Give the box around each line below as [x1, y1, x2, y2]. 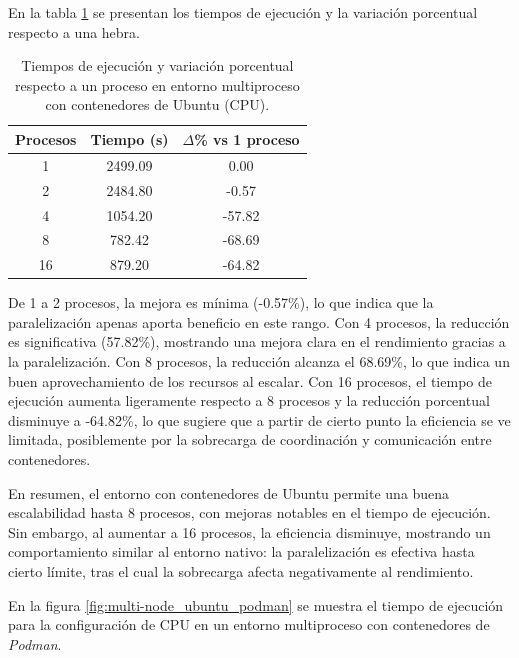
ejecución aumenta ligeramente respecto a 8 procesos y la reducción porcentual [8, 390, 490, 411]
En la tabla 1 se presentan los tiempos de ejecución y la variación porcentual [8, 2, 478, 22]
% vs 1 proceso [194, 128, 300, 149]
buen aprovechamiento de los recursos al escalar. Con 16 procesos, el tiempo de [8, 370, 492, 391]
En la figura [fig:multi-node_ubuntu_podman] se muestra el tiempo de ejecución [8, 594, 504, 615]
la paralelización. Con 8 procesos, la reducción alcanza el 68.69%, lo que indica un [8, 351, 510, 372]
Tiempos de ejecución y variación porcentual [21, 55, 294, 76]
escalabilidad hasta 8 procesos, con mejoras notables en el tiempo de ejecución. [8, 502, 491, 523]
